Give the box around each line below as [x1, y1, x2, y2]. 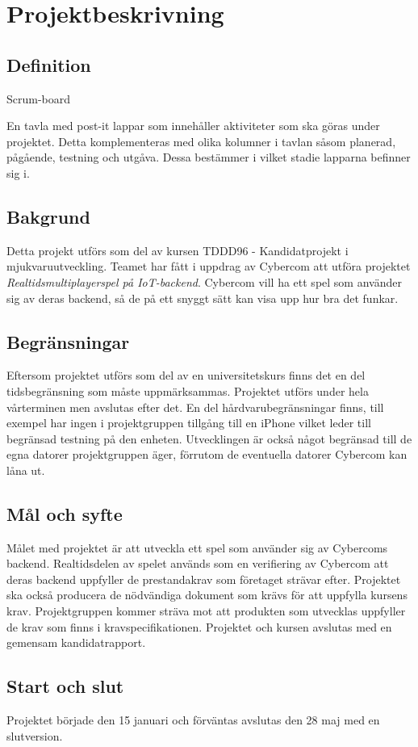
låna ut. [6, 461, 45, 478]
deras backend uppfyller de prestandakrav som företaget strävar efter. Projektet [6, 570, 401, 587]
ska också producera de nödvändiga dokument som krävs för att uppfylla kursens [6, 586, 408, 603]
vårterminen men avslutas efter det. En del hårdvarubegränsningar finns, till [6, 398, 384, 415]
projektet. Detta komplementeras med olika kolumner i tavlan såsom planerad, [6, 132, 396, 149]
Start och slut [6, 674, 124, 699]
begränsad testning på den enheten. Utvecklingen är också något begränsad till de [6, 430, 412, 447]
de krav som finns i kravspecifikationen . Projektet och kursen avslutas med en [6, 618, 392, 635]
